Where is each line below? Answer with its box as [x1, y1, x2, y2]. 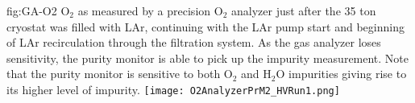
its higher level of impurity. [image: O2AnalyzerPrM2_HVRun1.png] [6, 80, 340, 97]
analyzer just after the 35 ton [230, 2, 376, 19]
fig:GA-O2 [6, 2, 57, 19]
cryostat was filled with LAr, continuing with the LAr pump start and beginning [6, 18, 405, 35]
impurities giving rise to [288, 65, 407, 82]
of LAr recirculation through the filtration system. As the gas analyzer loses [6, 34, 381, 51]
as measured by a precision [77, 2, 211, 19]
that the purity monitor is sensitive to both [6, 65, 221, 82]
